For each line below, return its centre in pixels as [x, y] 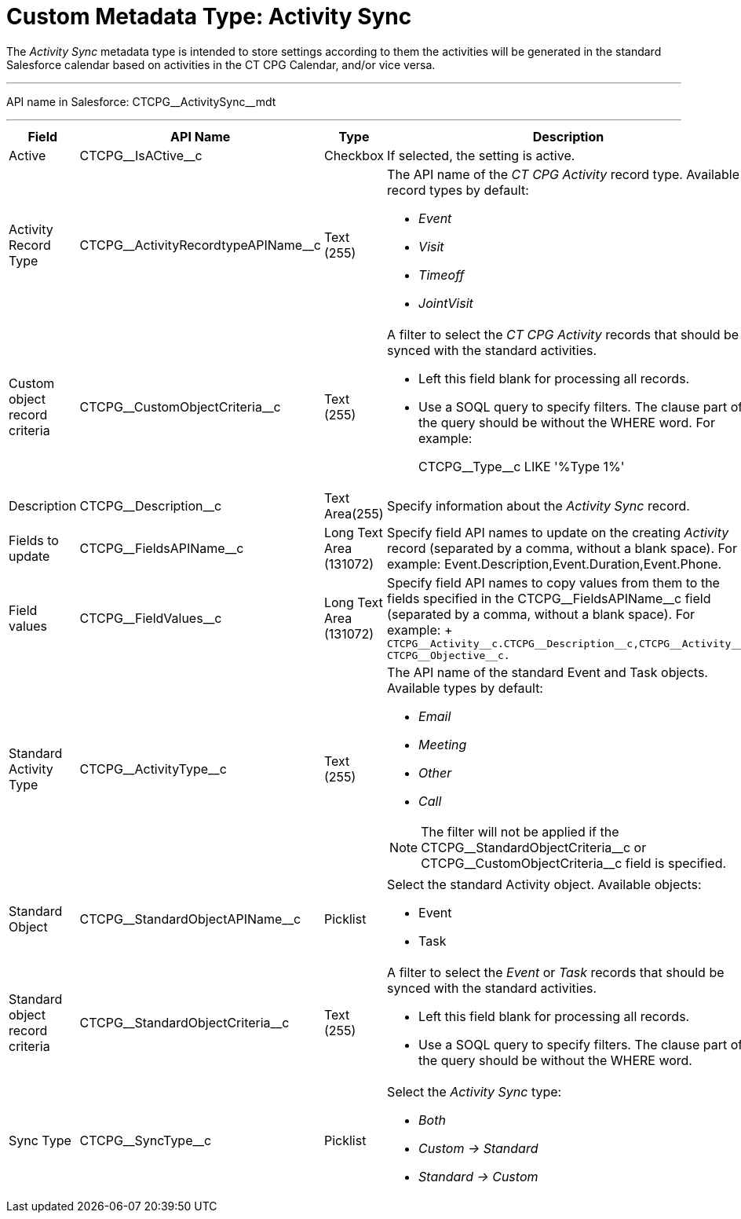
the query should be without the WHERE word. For [567, 422]
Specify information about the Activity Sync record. [538, 505]
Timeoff [442, 275]
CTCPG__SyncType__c [146, 1140]
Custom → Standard [478, 1148]
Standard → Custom [478, 1176]
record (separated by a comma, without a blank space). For [562, 548]
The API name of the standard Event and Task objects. [548, 672]
